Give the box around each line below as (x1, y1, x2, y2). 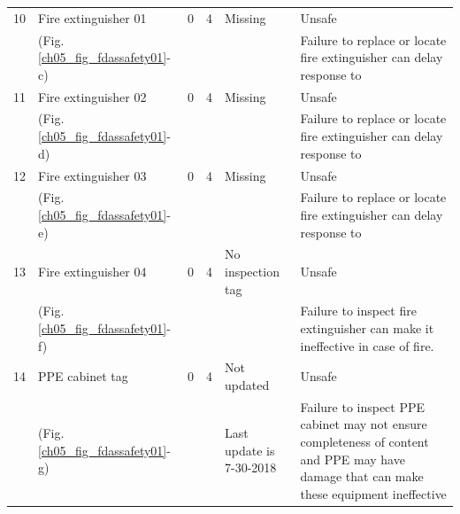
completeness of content (300, 432, 429, 451)
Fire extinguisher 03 (38, 166, 147, 184)
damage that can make (300, 467, 424, 486)
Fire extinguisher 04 (38, 261, 147, 280)
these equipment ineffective (300, 484, 447, 502)
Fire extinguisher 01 (38, 8, 147, 27)
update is (225, 440, 275, 459)
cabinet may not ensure (300, 415, 427, 433)
